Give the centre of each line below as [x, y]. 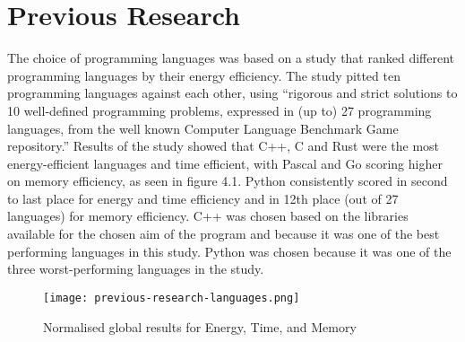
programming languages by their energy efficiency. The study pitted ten [204, 75]
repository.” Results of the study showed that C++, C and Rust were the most [224, 146]
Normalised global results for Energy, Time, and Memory [200, 326]
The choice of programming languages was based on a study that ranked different [231, 58]
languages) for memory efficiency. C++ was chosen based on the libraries [208, 216]
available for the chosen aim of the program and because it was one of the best [224, 234]
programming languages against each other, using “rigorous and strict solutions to [232, 93]
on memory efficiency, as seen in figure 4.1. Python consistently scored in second [228, 181]
